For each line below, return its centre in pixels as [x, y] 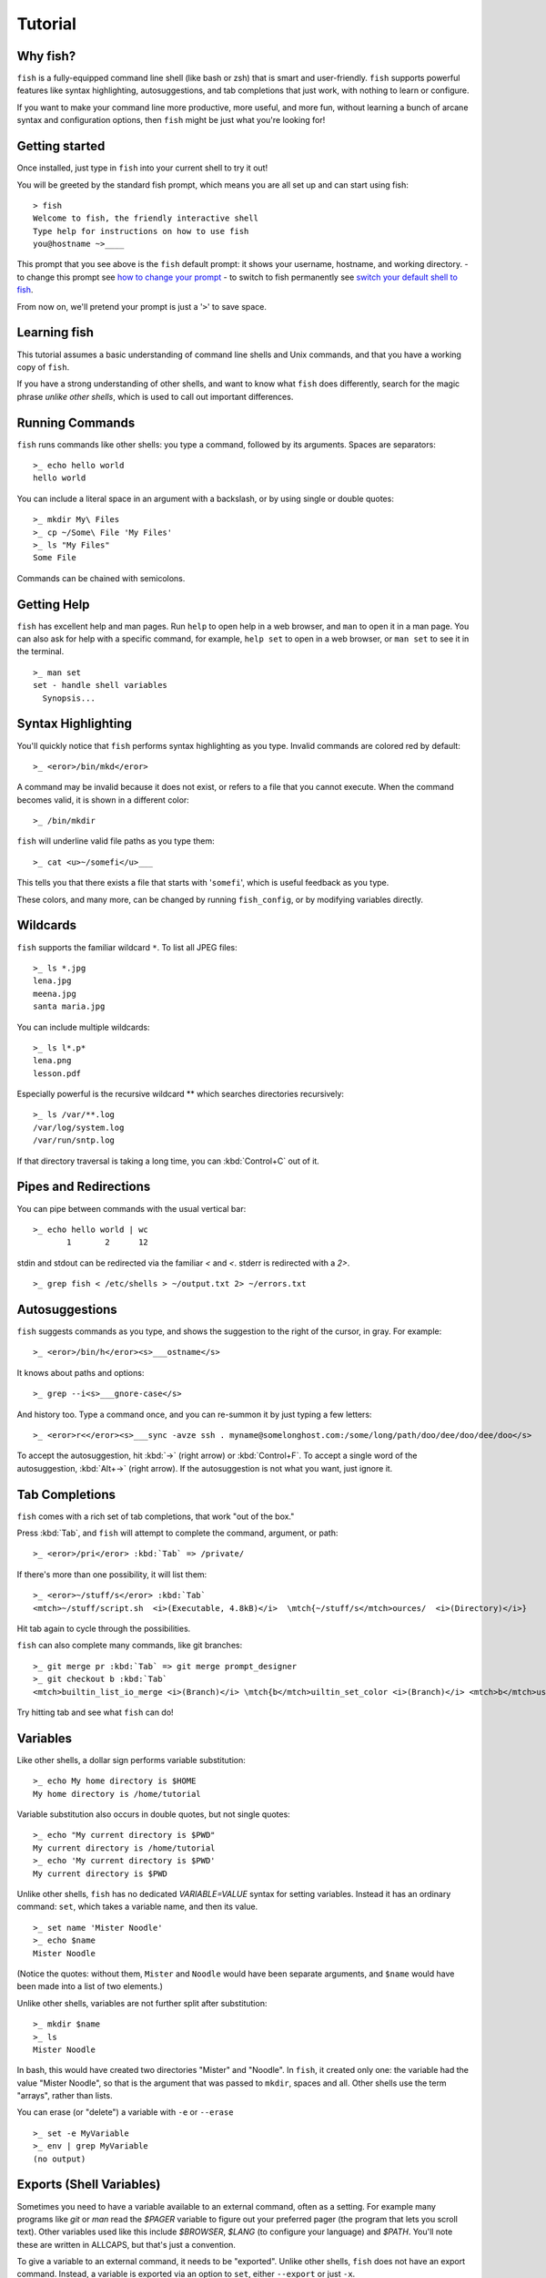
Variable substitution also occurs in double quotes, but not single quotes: [153, 1814]
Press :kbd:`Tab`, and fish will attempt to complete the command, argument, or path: [177, 1533]
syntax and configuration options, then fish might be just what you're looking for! [171, 120]
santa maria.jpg [69, 1006]
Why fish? [46, 56]
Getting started [61, 146]
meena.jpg [55, 994]
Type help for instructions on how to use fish [141, 231]
